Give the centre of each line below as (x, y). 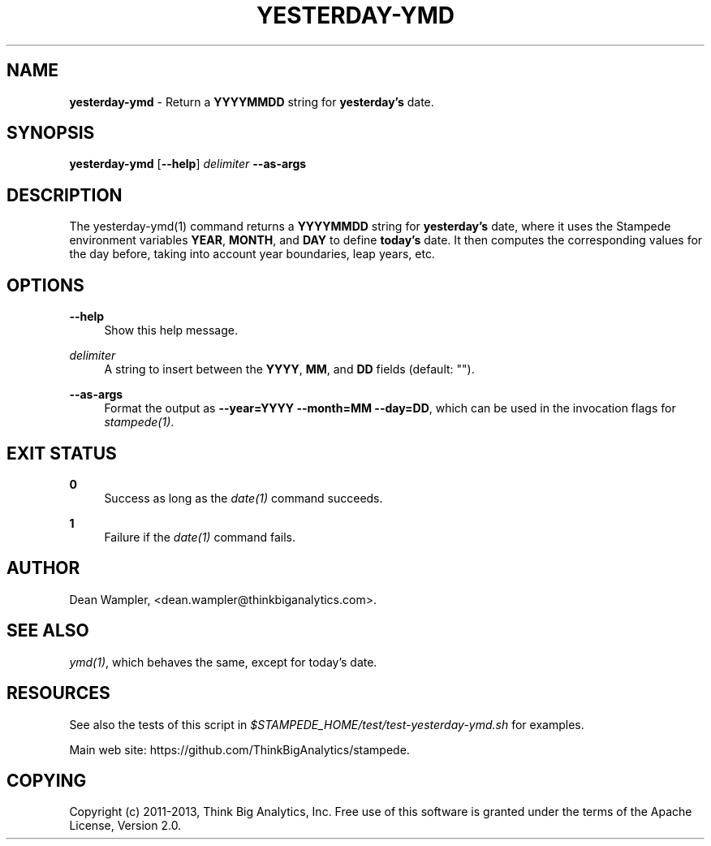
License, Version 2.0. (125, 826)
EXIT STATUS (62, 453)
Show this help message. (171, 330)
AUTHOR (43, 568)
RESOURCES (58, 693)
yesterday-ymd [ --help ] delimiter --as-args (188, 164)
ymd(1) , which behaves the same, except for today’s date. (223, 662)
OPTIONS (45, 285)
